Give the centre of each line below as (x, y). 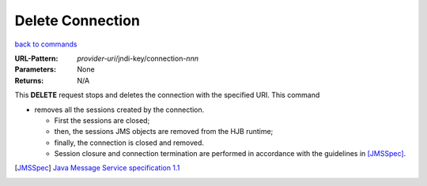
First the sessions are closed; (102, 120)
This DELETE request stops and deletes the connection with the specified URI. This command (167, 95)
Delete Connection (77, 20)
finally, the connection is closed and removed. (129, 143)
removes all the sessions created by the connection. (119, 110)
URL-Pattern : (36, 58)
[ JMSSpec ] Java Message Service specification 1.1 (97, 168)
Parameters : (36, 69)
